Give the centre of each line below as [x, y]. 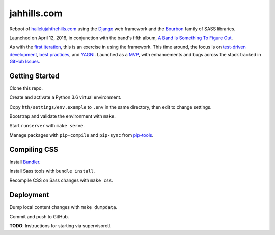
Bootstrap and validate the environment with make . [62, 116]
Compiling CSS [34, 150]
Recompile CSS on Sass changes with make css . [61, 180]
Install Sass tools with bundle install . [52, 171]
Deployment [29, 195]
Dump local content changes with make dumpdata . [63, 207]
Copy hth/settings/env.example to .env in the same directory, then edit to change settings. [111, 107]
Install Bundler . [25, 162]
